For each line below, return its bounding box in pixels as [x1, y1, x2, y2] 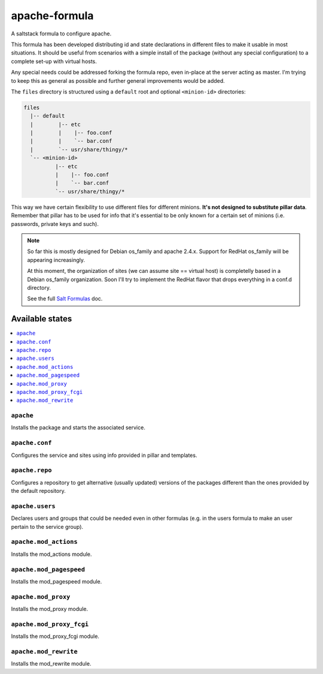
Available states [11, 314, 72, 324]
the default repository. [11, 488, 66, 495]
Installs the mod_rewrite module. [11, 660, 92, 667]
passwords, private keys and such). [11, 220, 99, 227]
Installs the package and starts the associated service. [11, 424, 146, 431]
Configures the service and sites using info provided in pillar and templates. [11, 452, 197, 459]
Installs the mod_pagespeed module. [11, 577, 102, 585]
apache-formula [11, 9, 94, 22]
